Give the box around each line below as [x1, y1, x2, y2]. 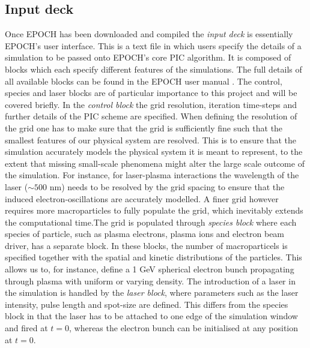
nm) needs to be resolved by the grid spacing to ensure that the [49, 180, 285, 193]
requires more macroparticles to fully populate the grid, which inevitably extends [5, 204, 303, 217]
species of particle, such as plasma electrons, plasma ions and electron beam [5, 227, 285, 240]
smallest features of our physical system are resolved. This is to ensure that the [5, 133, 297, 146]
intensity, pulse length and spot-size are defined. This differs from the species [5, 298, 288, 310]
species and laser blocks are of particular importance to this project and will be [5, 86, 297, 99]
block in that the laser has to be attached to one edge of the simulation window [5, 310, 298, 322]
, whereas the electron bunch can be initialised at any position [69, 322, 299, 334]
